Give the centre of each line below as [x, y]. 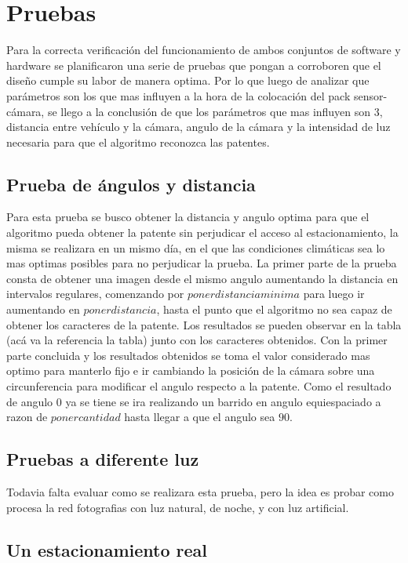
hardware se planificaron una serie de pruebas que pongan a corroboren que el [194, 65]
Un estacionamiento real [107, 549]
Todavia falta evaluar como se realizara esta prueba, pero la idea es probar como [200, 492]
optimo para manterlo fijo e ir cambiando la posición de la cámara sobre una [191, 370]
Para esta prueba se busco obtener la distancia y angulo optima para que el [188, 217]
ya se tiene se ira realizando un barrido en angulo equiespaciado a [223, 401]
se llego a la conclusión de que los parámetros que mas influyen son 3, [215, 111]
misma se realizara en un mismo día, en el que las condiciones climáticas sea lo [196, 247]
